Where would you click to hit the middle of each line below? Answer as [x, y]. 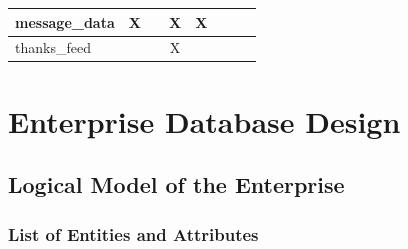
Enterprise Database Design [204, 120]
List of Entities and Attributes [133, 233]
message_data [65, 21]
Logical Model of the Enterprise [176, 184]
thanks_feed [53, 47]
